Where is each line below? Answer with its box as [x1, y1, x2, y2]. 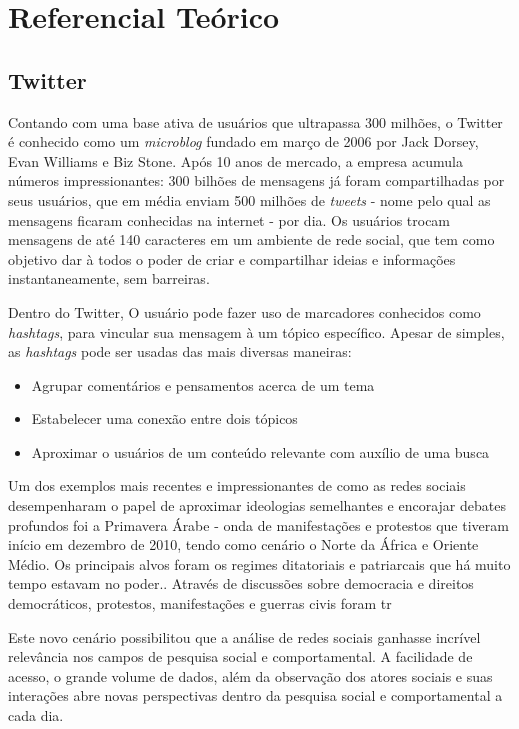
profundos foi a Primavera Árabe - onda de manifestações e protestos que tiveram [8, 514, 509, 535]
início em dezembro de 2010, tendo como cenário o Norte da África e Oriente [8, 534, 479, 555]
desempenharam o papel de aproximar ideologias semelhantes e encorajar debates [8, 495, 506, 516]
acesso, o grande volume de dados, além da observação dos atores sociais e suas [8, 665, 493, 686]
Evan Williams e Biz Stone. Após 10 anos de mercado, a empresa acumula [8, 150, 463, 171]
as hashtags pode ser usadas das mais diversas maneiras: [8, 341, 352, 362]
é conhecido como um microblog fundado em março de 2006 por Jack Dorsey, [8, 131, 479, 152]
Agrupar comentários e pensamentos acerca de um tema [31, 374, 375, 395]
